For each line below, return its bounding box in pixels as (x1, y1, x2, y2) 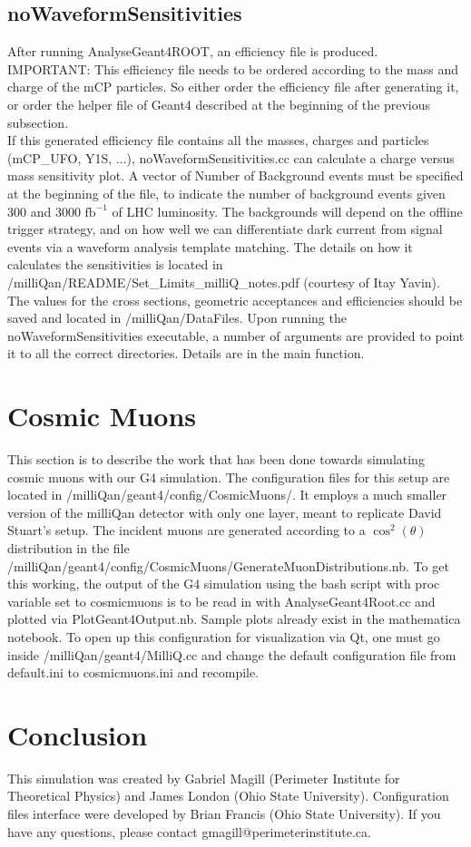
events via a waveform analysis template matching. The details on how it (7, 237, 413, 256)
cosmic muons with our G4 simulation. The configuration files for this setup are (7, 467, 450, 486)
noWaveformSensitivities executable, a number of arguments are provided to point (7, 326, 465, 345)
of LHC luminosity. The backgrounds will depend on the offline (112, 201, 463, 220)
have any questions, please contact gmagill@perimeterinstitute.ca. (7, 822, 371, 841)
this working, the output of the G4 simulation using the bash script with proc (7, 574, 440, 593)
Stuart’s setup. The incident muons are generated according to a (7, 521, 366, 540)
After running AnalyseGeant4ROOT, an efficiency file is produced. (7, 42, 378, 61)
